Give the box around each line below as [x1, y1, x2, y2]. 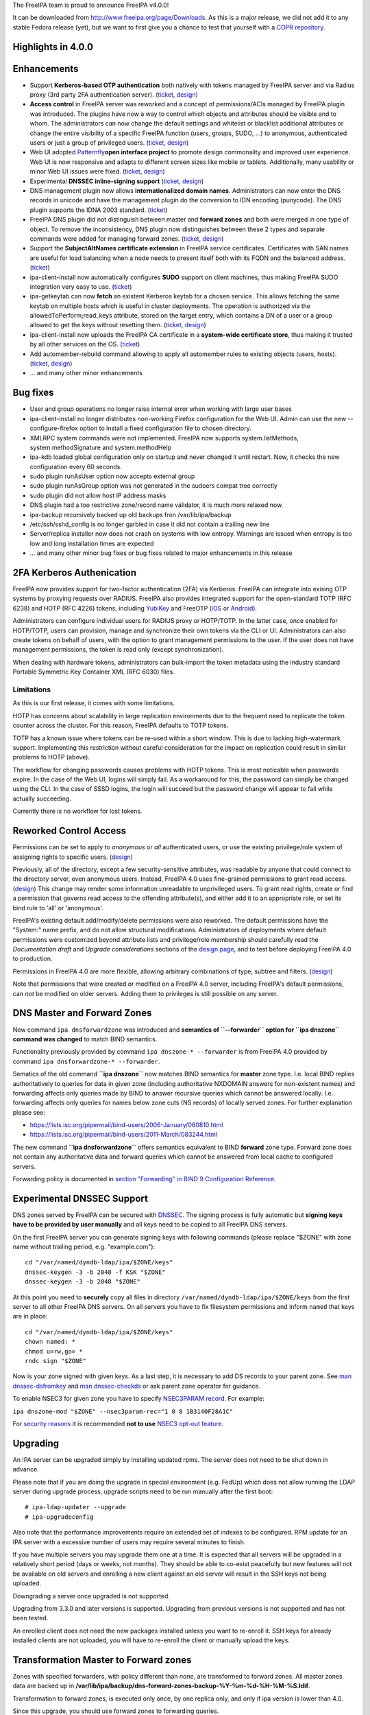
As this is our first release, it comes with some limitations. [12, 699, 175, 707]
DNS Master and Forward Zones [12, 1007, 152, 1019]
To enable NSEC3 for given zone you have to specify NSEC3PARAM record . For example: [12, 1395, 265, 1403]
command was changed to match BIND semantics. [12, 1034, 158, 1043]
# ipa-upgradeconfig [25, 1513, 94, 1521]
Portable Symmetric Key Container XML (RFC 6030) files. [12, 667, 175, 676]
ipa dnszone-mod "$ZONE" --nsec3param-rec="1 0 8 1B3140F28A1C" [12, 1407, 234, 1415]
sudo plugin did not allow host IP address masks [29, 491, 166, 499]
